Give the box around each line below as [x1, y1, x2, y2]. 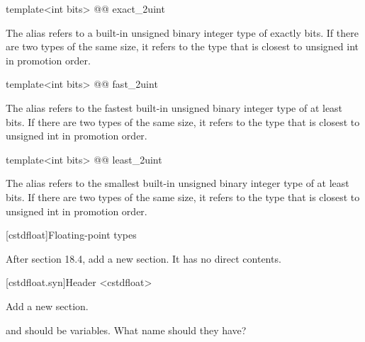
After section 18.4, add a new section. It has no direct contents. [6, 251, 281, 266]
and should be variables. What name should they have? [6, 322, 247, 337]
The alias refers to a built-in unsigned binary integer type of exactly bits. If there [6, 25, 359, 40]
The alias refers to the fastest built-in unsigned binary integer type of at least [6, 100, 343, 115]
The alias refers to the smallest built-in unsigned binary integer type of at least [6, 176, 349, 190]
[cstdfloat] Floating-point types [6, 227, 137, 242]
